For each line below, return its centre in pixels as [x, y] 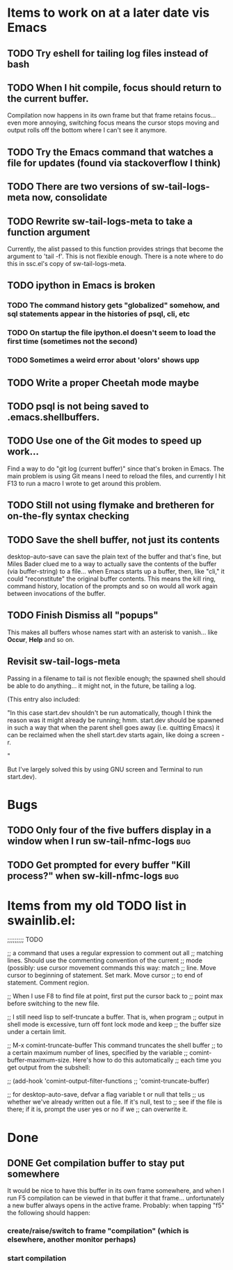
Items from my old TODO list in [97, 906]
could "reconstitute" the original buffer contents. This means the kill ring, [112, 579]
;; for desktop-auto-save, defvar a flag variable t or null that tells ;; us [106, 1095]
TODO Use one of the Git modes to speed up [104, 441]
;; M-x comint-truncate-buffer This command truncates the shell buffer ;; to [115, 1045]
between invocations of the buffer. [56, 593]
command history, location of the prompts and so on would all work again [112, 586]
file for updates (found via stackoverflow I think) [114, 163]
